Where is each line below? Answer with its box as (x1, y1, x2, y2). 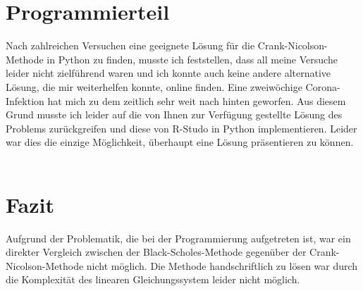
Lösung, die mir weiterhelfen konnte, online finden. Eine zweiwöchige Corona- (6, 79, 340, 94)
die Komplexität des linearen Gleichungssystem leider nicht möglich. (6, 272, 300, 287)
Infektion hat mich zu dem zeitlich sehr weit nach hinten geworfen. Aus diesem (6, 93, 346, 108)
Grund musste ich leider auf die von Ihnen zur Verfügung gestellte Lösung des (6, 107, 343, 122)
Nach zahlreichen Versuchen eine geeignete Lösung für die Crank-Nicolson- (6, 38, 328, 53)
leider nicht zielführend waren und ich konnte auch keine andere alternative (6, 66, 331, 80)
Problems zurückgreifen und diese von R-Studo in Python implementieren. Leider (6, 120, 357, 135)
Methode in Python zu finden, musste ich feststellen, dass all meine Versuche (6, 51, 338, 66)
